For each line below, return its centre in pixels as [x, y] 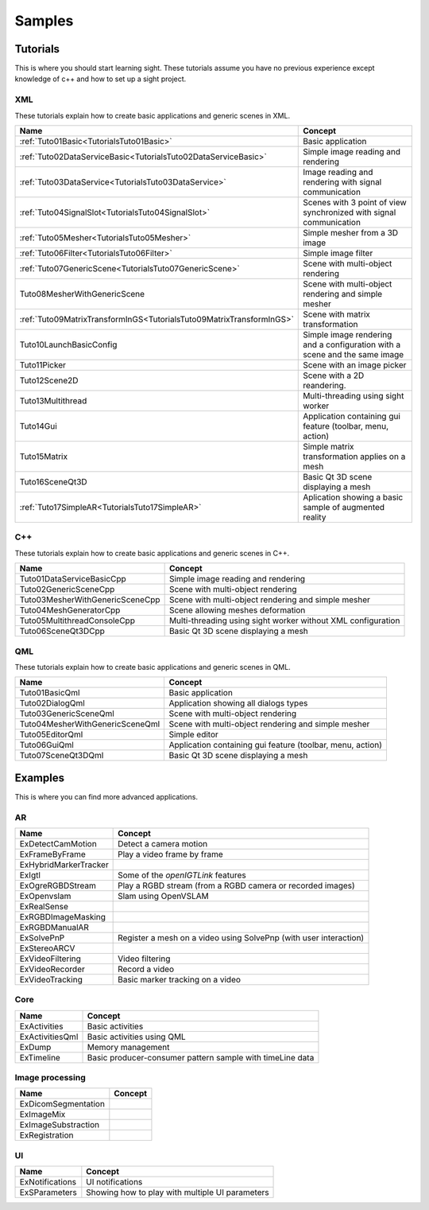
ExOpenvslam [45, 896]
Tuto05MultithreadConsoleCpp [77, 621]
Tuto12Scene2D [49, 380]
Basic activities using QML [136, 1037]
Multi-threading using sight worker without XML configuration [284, 621]
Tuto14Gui [38, 426]
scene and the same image [354, 354]
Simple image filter [338, 253]
